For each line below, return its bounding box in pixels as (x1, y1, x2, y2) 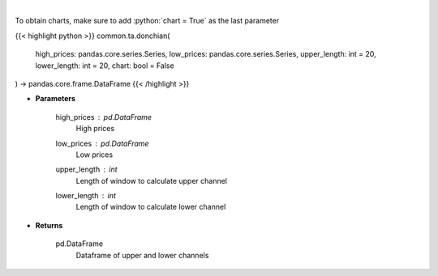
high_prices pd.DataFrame (55, 112, 152, 121)
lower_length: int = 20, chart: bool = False (35, 61, 174, 70)
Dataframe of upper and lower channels (75, 250, 209, 260)
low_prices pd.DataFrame (55, 138, 149, 148)
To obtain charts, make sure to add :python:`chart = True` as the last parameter (15, 16, 280, 26)
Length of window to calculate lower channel (75, 202, 226, 212)
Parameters (35, 94, 76, 104)
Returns (35, 220, 63, 230)
